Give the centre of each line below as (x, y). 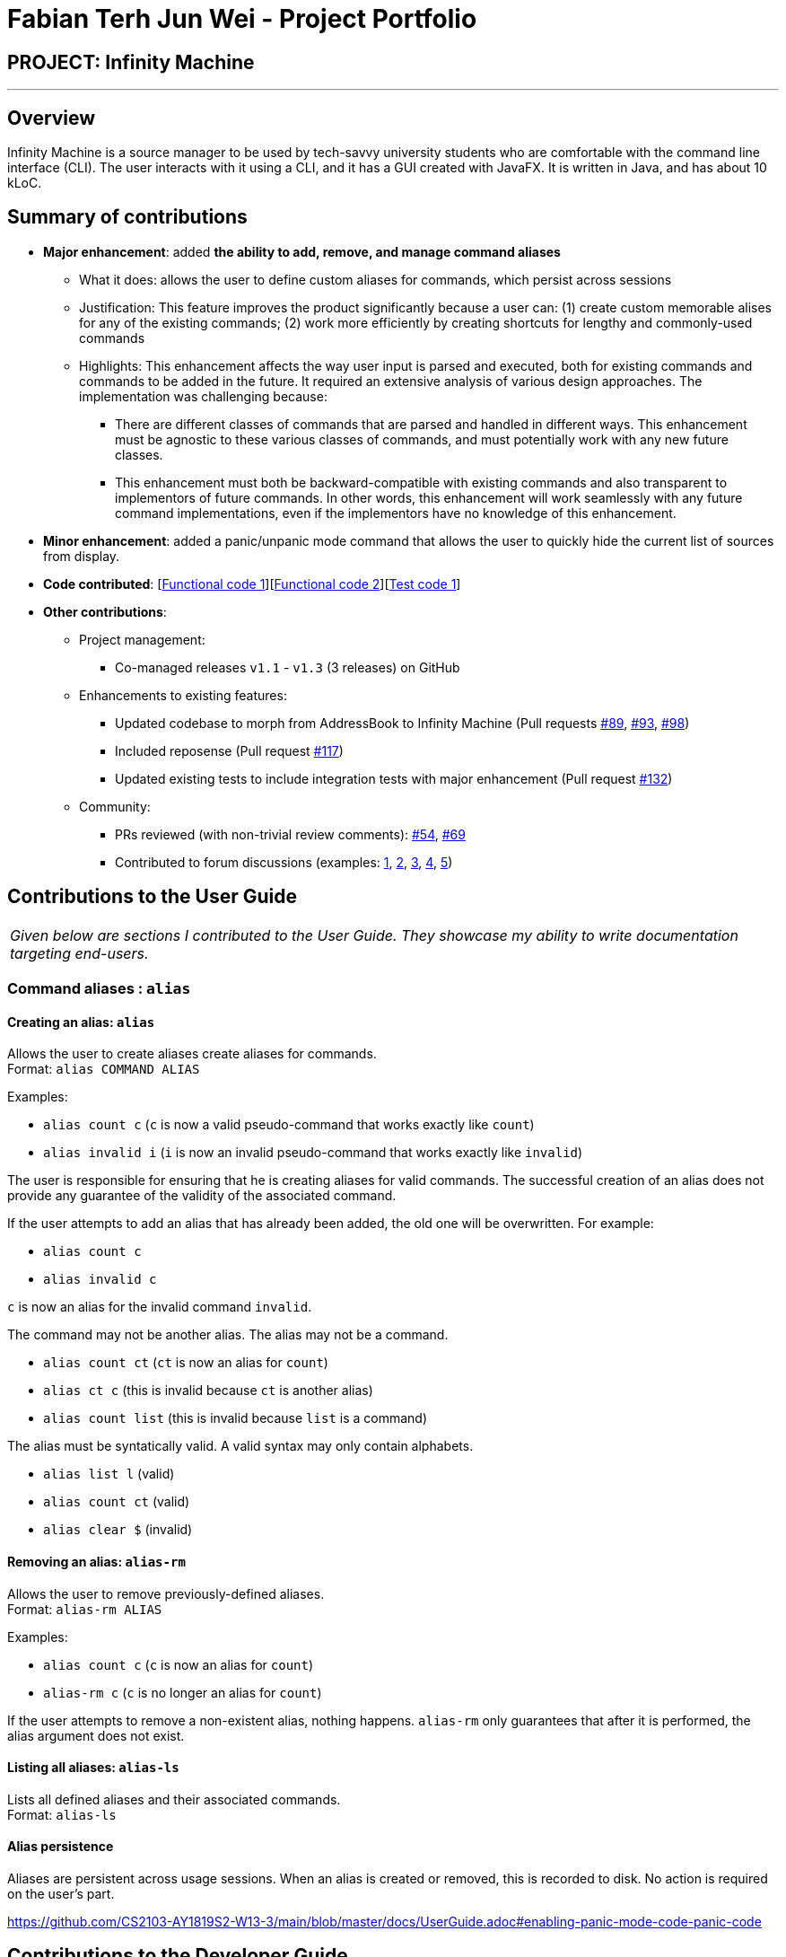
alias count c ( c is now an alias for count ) (179, 1664)
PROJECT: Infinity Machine (131, 62)
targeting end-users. (79, 953)
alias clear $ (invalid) (118, 1530)
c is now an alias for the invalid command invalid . (160, 1307)
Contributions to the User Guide (152, 897)
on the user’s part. (61, 1893)
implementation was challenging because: (203, 396)
